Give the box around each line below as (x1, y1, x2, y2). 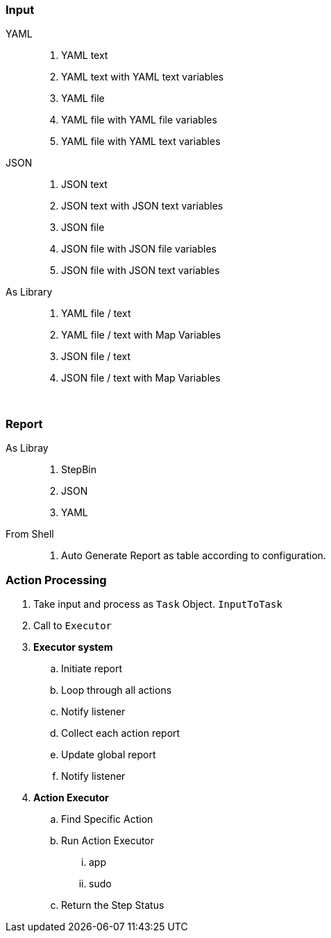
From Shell (6, 528, 54, 540)
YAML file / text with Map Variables (61, 329, 221, 341)
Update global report (61, 748, 156, 760)
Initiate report (61, 662, 123, 674)
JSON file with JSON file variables (61, 243, 217, 255)
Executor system (33, 640, 113, 653)
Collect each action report (61, 726, 180, 739)
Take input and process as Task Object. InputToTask (33, 597, 282, 610)
